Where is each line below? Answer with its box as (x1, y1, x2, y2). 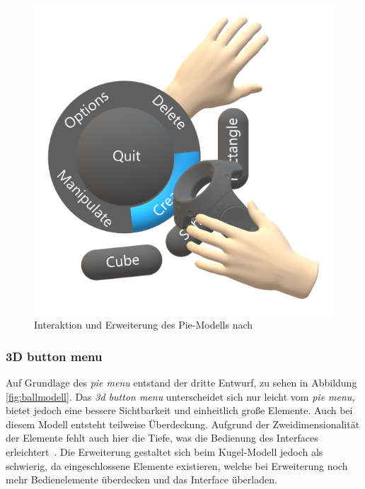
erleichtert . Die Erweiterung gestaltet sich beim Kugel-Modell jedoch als (6, 444, 323, 459)
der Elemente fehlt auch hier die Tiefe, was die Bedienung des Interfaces (6, 430, 318, 445)
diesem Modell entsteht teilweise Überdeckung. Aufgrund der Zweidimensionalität (6, 416, 360, 431)
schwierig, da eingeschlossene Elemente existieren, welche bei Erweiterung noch (6, 458, 348, 473)
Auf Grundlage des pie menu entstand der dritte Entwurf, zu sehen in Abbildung (6, 375, 357, 389)
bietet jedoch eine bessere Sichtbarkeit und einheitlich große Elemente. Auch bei (6, 403, 353, 418)
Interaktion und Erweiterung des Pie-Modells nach (34, 317, 253, 332)
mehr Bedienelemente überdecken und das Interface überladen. (6, 472, 277, 487)
